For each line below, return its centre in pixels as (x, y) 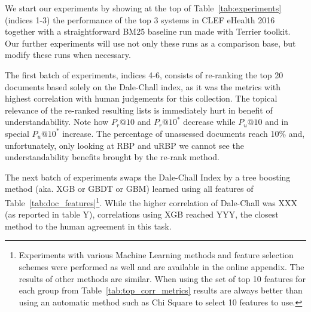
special (17, 133)
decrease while (209, 122)
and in (277, 122)
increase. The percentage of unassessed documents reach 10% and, (184, 133)
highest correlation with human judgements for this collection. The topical (141, 98)
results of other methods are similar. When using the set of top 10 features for (162, 278)
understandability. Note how (57, 122)
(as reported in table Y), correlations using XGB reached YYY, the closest (142, 214)
